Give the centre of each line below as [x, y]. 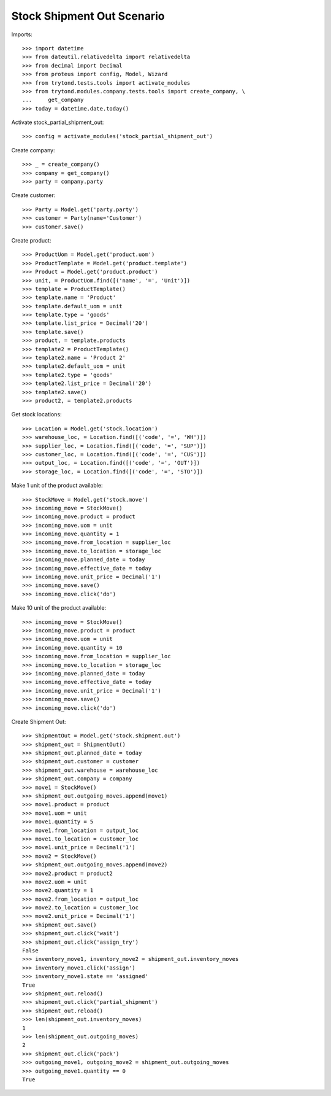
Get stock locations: [36, 414]
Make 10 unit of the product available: [59, 608]
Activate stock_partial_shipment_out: [58, 122]
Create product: [31, 240]
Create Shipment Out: [39, 721]
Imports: [22, 34]
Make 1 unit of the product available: [57, 486]
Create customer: [33, 195]
